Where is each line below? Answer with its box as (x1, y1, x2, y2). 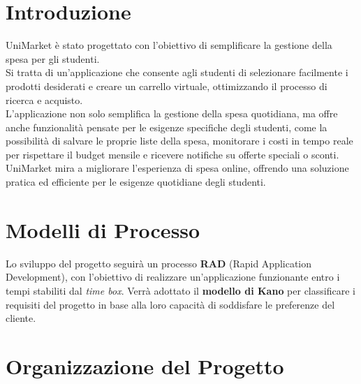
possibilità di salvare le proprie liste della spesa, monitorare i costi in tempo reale (6, 133, 353, 148)
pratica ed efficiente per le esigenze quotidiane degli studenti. (6, 175, 266, 189)
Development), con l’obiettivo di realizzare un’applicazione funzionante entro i (6, 269, 340, 284)
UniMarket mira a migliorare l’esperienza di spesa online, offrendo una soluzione (6, 161, 349, 175)
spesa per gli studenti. (6, 51, 100, 66)
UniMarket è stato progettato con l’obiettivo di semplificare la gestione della (6, 38, 332, 52)
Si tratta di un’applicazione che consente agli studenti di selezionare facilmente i (6, 65, 348, 80)
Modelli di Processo (6, 215, 200, 244)
